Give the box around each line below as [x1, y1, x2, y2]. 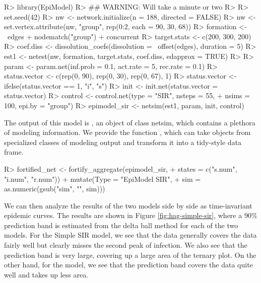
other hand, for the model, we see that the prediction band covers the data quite [4, 259, 253, 270]
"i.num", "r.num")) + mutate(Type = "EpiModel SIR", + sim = [4, 173, 201, 184]
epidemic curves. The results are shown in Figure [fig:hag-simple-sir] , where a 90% [4, 210, 257, 221]
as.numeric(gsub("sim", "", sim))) [4, 183, 105, 194]
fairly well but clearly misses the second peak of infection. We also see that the [4, 240, 247, 250]
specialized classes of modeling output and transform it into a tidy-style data [4, 136, 242, 147]
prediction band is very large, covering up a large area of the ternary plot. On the [4, 249, 256, 260]
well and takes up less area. [4, 269, 89, 279]
